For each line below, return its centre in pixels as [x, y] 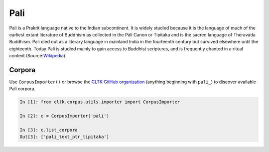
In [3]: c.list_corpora [49, 130]
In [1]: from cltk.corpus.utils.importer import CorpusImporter [100, 102]
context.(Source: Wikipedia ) [37, 56]
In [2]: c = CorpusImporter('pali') [65, 116]
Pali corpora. [22, 89]
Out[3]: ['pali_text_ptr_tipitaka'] [65, 137]
